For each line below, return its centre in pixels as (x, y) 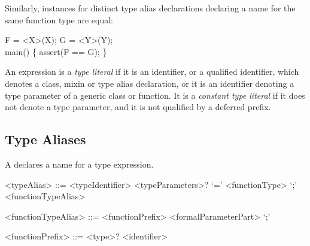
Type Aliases (45, 139)
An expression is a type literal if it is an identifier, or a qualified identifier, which (152, 72)
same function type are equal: (59, 19)
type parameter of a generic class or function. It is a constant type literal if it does (155, 95)
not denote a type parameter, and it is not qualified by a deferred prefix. (138, 107)
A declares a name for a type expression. (79, 164)
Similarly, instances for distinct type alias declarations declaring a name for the (150, 8)
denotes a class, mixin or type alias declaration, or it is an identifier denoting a (150, 83)
